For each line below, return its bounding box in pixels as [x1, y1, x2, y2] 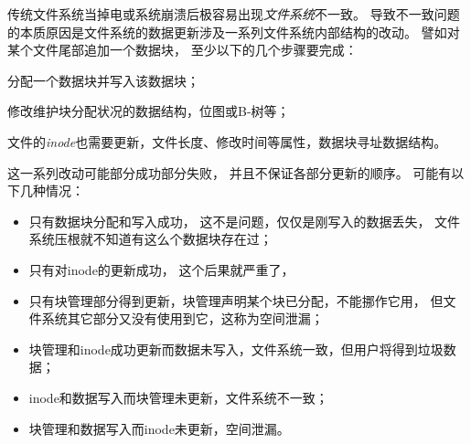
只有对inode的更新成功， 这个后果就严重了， [28, 259, 294, 279]
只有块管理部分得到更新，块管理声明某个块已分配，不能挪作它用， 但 [28, 291, 444, 310]
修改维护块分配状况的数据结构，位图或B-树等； [7, 101, 290, 121]
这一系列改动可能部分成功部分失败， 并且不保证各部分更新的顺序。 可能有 [7, 163, 452, 182]
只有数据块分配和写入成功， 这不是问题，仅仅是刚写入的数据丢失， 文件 [28, 211, 461, 230]
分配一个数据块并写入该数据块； [7, 70, 199, 90]
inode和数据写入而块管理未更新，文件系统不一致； [28, 387, 328, 407]
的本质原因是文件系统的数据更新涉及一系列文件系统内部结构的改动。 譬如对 [7, 22, 460, 41]
